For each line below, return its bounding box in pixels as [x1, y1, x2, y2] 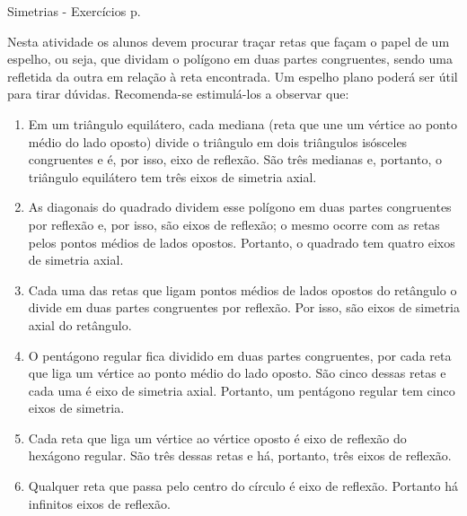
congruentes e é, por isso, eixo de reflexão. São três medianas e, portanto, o [28, 150, 443, 169]
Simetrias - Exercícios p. [7, 2, 141, 20]
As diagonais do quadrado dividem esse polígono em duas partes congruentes [28, 197, 452, 216]
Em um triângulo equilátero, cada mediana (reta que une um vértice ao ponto [28, 114, 457, 133]
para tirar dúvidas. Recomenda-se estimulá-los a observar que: [7, 84, 349, 103]
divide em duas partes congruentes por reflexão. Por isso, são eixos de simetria [28, 298, 460, 317]
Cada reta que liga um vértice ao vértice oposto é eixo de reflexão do [28, 428, 407, 447]
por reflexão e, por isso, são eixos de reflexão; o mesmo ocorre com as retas [28, 214, 440, 233]
